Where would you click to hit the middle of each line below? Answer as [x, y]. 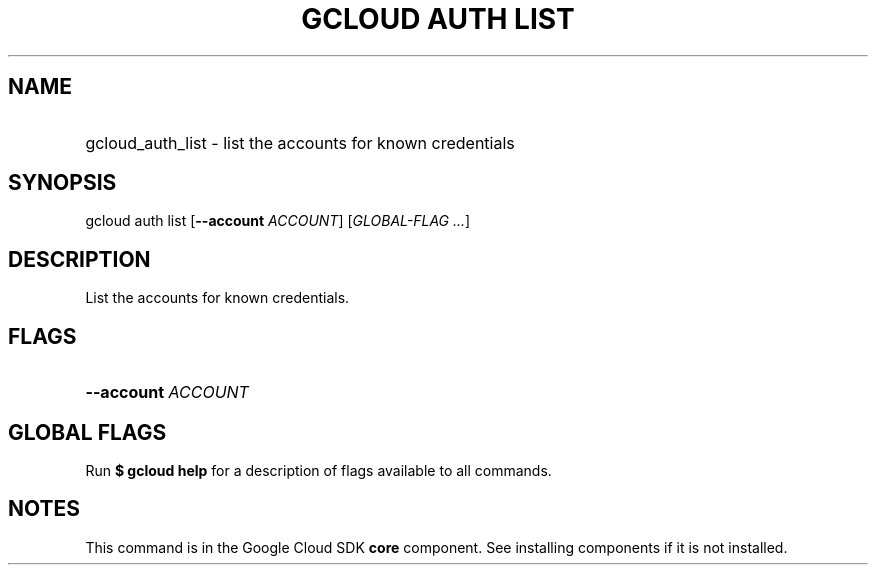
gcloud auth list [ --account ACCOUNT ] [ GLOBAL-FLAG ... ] [278, 221]
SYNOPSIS [62, 183]
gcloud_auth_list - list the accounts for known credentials [300, 142]
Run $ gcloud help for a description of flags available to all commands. [318, 470]
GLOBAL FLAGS [87, 432]
